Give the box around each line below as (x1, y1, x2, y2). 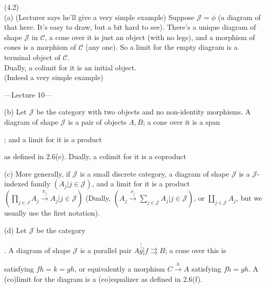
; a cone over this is (165, 244, 226, 255)
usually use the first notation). (4, 207, 100, 218)
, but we (236, 193, 262, 203)
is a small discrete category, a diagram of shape (80, 168, 229, 179)
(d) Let (4, 224, 27, 235)
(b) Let (4, 106, 27, 117)
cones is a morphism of (4, 42, 76, 52)
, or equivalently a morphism (74, 263, 165, 274)
